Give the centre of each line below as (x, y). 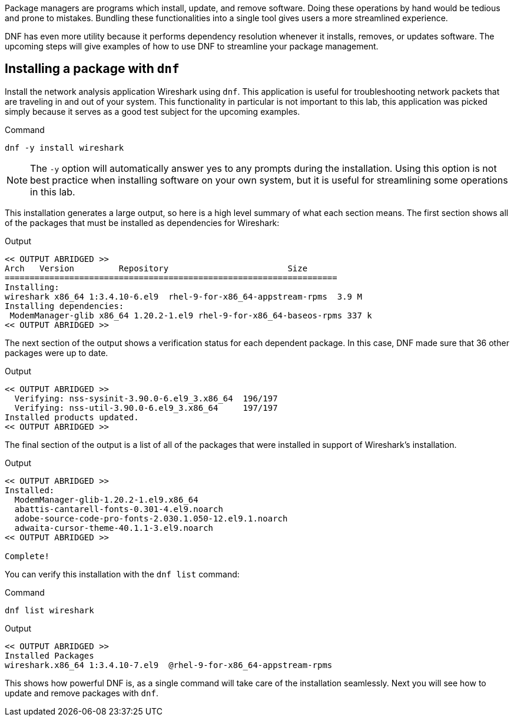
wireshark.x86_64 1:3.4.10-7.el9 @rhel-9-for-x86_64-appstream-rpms (169, 665)
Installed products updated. (72, 417)
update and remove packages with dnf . (82, 693)
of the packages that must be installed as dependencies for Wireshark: (142, 222)
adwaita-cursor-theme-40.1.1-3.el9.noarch (114, 528)
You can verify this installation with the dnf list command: (122, 574)
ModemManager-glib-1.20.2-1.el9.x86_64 (106, 499)
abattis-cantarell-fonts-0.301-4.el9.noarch (119, 509)
